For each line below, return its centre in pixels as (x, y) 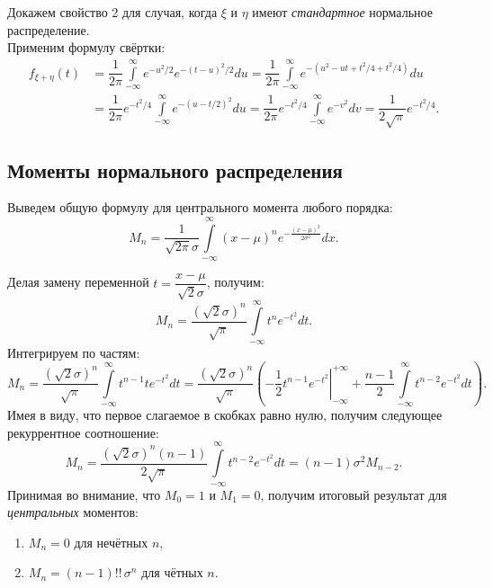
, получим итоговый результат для (354, 494)
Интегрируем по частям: (74, 352)
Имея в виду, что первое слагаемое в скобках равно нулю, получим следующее (225, 415)
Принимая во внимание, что (84, 494)
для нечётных (111, 542)
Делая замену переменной (78, 282)
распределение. (49, 29)
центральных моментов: (73, 512)
